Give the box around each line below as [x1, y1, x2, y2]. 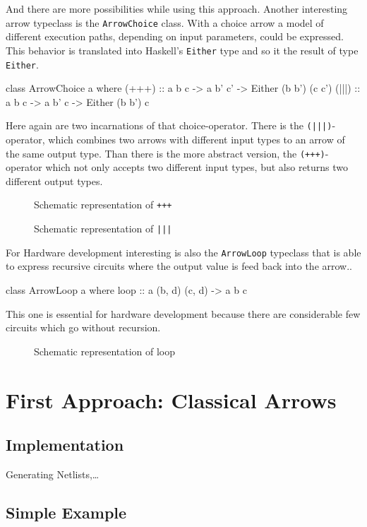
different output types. [6, 173, 103, 188]
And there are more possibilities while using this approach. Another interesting [6, 1, 348, 16]
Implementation [6, 434, 124, 456]
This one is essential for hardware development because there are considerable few [6, 306, 361, 321]
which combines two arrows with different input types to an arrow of [48, 132, 345, 146]
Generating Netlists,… [6, 466, 100, 481]
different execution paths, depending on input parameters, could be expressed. [6, 29, 344, 44]
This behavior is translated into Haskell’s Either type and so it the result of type [6, 42, 359, 57]
